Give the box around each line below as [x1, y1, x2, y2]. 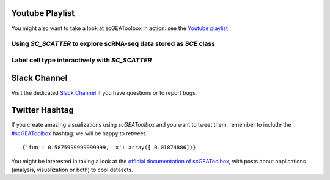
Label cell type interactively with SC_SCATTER [11, 56, 152, 64]
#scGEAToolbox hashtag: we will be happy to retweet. [11, 129, 147, 137]
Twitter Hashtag [11, 105, 75, 116]
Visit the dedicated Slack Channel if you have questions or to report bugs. [11, 89, 197, 96]
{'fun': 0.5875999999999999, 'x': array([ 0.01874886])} [22, 144, 197, 151]
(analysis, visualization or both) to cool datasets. [11, 166, 134, 174]
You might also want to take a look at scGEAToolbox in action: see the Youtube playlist [11, 24, 229, 32]
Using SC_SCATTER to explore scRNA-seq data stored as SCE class [11, 40, 215, 48]
